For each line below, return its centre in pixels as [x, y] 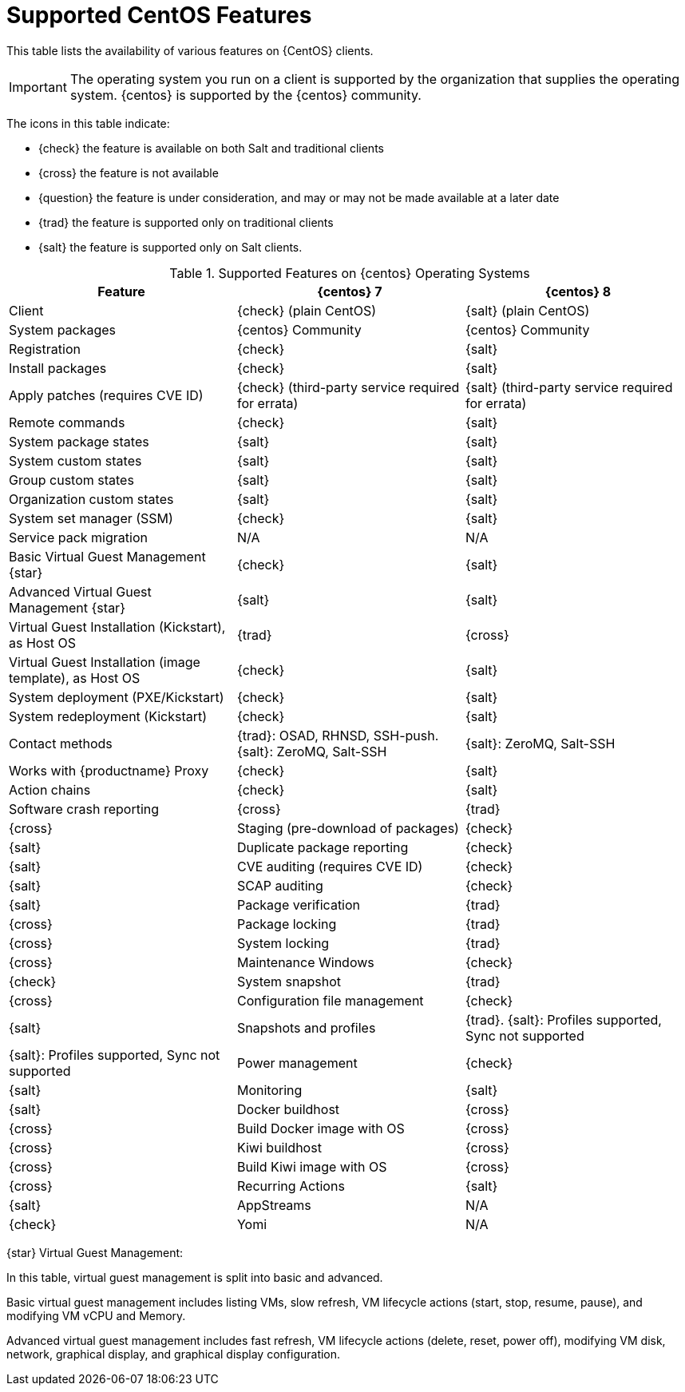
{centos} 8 [578, 291]
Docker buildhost [288, 1109]
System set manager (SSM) [91, 518]
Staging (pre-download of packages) [348, 828]
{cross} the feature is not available [129, 173]
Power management [297, 1063]
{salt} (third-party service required [569, 387]
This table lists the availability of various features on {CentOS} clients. [190, 50]
